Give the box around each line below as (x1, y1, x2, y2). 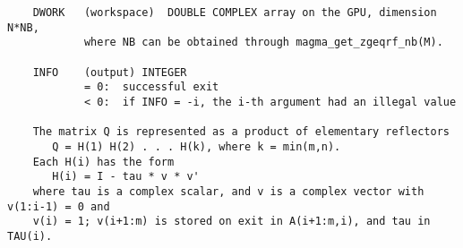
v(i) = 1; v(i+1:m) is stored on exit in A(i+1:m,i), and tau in (32, 215, 431, 228)
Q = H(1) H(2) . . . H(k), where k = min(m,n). (52, 140, 341, 153)
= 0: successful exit (83, 81, 219, 94)
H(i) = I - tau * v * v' (52, 170, 200, 184)
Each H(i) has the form (32, 155, 175, 168)
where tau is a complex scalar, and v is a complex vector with (32, 184, 424, 198)
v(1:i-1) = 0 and (7, 200, 110, 213)
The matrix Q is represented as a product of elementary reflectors (32, 125, 450, 139)
